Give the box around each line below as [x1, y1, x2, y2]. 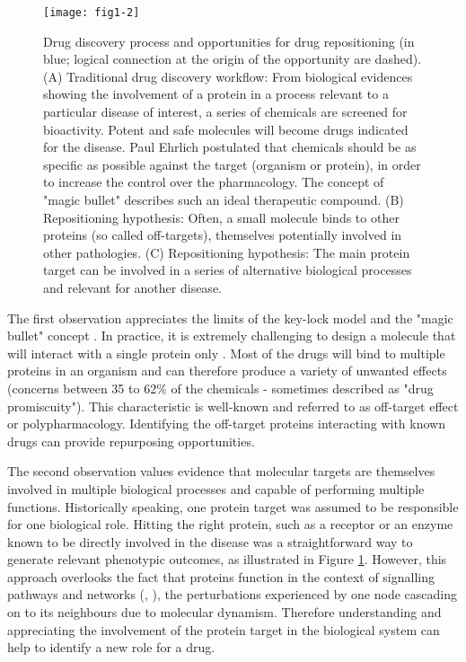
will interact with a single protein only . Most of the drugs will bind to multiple [7, 343, 445, 362]
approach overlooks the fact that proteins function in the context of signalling [7, 567, 435, 586]
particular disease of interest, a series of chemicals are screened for [43, 102, 408, 121]
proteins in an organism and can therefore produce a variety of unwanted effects [7, 361, 447, 380]
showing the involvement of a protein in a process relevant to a [43, 84, 389, 103]
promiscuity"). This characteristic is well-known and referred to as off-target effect [7, 396, 459, 415]
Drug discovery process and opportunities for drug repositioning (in [43, 31, 415, 50]
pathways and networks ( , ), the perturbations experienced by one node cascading [7, 585, 457, 604]
